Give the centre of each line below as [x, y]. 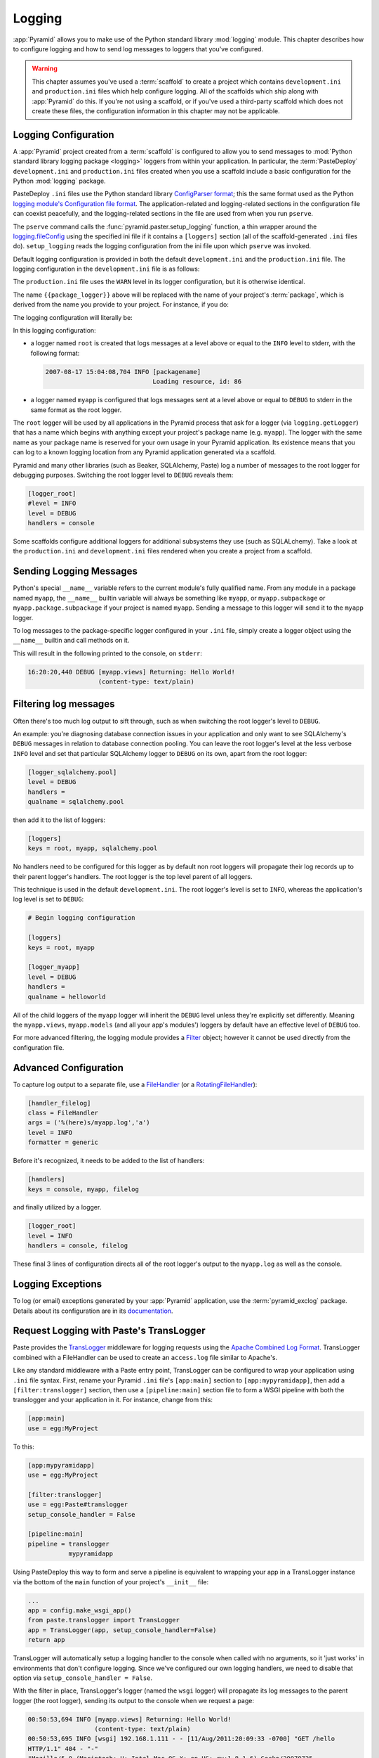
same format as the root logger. [76, 410]
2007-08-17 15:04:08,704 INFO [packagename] [123, 372]
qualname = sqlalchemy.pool [76, 801]
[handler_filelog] [59, 1103]
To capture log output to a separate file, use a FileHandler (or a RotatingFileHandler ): [135, 1084]
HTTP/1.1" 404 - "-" [63, 1749]
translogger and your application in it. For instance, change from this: [113, 1400]
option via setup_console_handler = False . [83, 1678]
